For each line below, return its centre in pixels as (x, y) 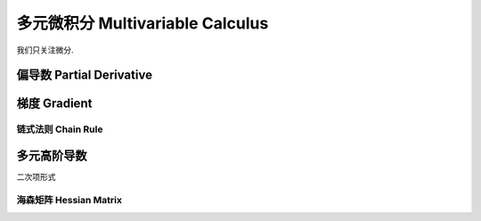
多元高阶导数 (52, 156)
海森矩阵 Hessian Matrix (69, 200)
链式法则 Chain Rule (60, 129)
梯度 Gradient (54, 104)
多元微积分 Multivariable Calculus (143, 23)
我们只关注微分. (45, 50)
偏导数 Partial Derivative (85, 75)
